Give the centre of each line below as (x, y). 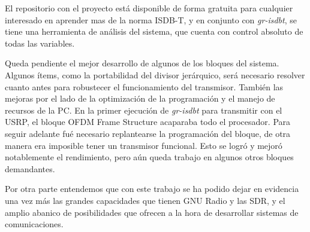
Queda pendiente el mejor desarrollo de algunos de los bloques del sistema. (142, 63)
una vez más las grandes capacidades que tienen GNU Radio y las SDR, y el (145, 200)
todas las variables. (40, 43)
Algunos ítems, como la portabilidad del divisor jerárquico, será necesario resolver (155, 74)
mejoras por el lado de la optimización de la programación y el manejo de (140, 98)
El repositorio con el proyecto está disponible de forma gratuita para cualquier (149, 8)
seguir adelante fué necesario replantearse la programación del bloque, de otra (148, 133)
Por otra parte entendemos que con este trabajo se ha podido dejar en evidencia (152, 189)
